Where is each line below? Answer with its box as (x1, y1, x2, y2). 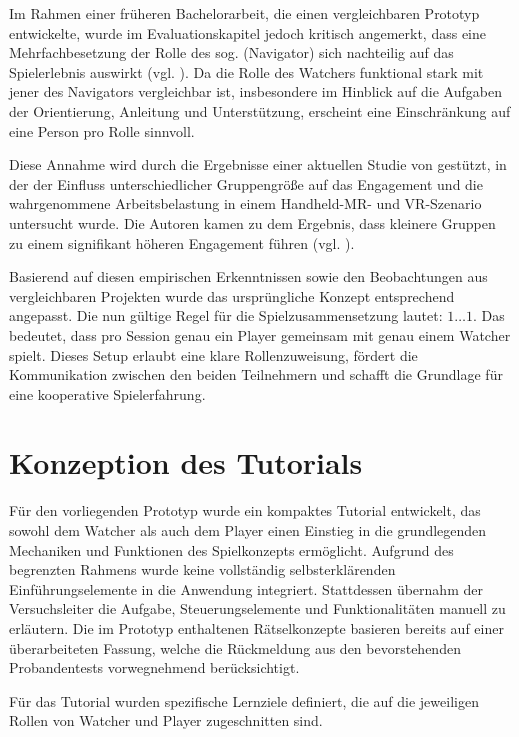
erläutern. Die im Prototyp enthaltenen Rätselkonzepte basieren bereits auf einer (9, 617, 504, 638)
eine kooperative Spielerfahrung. (9, 383, 206, 404)
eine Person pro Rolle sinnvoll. (9, 120, 195, 141)
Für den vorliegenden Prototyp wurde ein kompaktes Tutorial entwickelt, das (9, 500, 481, 521)
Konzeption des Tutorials (9, 442, 363, 483)
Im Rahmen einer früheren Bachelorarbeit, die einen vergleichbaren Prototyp (9, 3, 480, 23)
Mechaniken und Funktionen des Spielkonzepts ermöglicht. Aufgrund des (9, 539, 454, 560)
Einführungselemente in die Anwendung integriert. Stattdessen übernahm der (9, 578, 483, 599)
